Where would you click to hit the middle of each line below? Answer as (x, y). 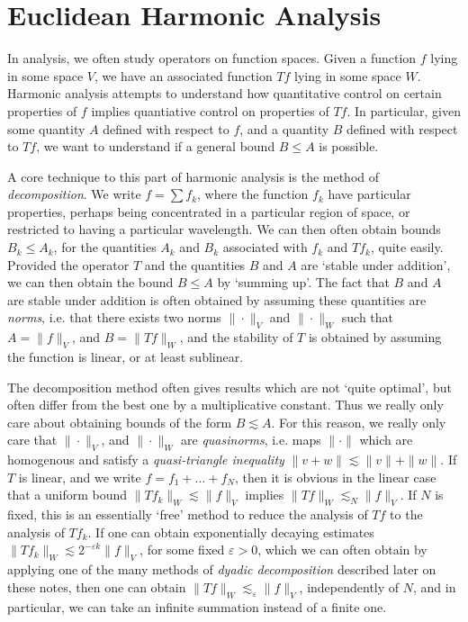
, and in (434, 586)
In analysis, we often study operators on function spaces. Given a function (212, 58)
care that (32, 440)
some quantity (46, 128)
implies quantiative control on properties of (210, 110)
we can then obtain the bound (90, 282)
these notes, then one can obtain (97, 586)
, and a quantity (284, 128)
